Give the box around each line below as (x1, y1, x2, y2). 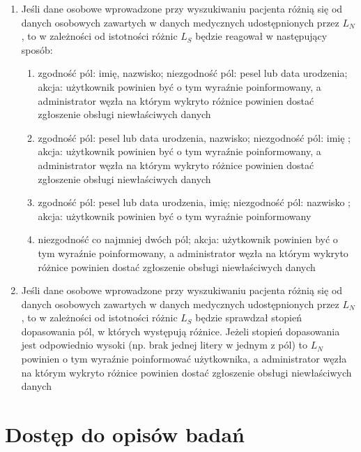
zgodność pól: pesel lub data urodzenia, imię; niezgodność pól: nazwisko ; (38, 195, 351, 210)
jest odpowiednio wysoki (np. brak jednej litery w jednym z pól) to (21, 337, 307, 352)
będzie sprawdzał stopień (195, 310, 302, 325)
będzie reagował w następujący (195, 29, 328, 43)
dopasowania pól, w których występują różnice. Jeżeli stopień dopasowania (21, 323, 340, 338)
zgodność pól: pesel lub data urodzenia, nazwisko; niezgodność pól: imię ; (38, 130, 351, 145)
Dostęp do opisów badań (5, 420, 245, 449)
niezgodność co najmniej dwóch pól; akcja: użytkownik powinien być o (38, 232, 338, 247)
